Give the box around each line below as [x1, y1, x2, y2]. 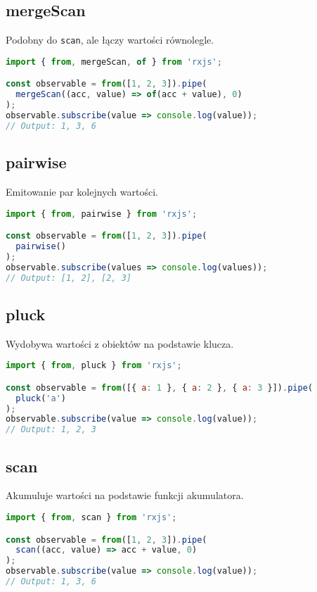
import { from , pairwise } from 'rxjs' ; [6, 208, 198, 219]
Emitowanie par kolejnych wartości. [6, 184, 158, 199]
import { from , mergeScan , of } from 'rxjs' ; [6, 56, 222, 67]
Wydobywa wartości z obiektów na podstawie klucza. [6, 336, 234, 351]
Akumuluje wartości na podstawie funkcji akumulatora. [6, 488, 244, 503]
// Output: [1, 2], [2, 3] [6, 272, 131, 283]
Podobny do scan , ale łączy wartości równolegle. [6, 32, 214, 47]
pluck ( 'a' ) [15, 393, 66, 403]
